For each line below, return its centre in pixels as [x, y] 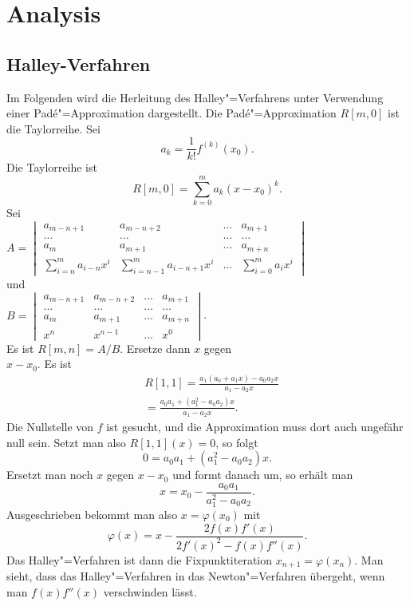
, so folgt [237, 442]
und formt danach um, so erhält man [263, 475]
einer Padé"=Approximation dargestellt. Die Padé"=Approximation [171, 113]
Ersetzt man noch [50, 475]
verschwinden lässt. [150, 592]
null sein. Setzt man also [66, 442]
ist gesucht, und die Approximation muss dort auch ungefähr [255, 427]
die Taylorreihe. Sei [53, 128]
